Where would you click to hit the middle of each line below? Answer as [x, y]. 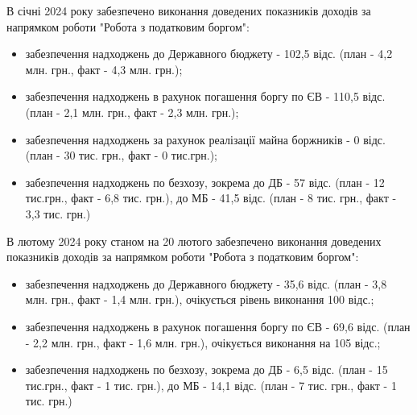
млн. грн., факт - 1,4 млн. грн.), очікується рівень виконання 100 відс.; [200, 299]
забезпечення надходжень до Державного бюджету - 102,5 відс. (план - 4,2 [209, 54]
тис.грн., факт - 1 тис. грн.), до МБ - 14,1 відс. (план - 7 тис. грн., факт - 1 [211, 385]
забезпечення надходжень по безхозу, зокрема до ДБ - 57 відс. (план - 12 [205, 182]
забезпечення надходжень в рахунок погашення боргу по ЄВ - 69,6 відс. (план [218, 326]
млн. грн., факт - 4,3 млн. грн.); [104, 69]
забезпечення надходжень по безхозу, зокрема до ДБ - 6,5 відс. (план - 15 [206, 369]
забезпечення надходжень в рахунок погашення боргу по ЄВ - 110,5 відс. [205, 96]
